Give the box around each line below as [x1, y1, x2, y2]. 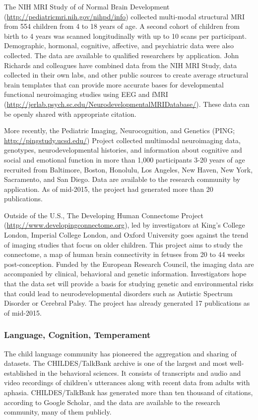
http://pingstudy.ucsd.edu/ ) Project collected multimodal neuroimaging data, [4, 135, 241, 145]
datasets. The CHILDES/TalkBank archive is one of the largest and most [4, 358, 228, 368]
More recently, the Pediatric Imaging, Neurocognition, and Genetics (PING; [4, 125, 235, 136]
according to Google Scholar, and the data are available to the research [4, 397, 220, 407]
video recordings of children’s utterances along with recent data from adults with [4, 377, 250, 388]
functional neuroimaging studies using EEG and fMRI [4, 89, 168, 99]
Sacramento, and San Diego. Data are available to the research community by [4, 174, 241, 184]
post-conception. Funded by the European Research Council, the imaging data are [4, 258, 254, 269]
